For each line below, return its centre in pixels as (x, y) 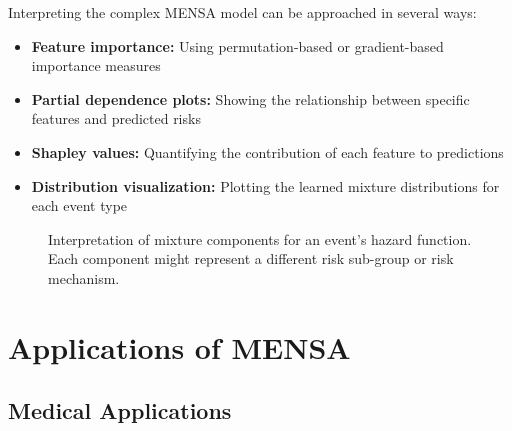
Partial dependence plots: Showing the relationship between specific (250, 98)
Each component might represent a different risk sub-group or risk (251, 258)
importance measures (96, 65)
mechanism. (84, 277)
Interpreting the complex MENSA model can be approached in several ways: (242, 12)
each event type (79, 205)
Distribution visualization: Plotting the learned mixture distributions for (265, 185)
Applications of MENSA (179, 346)
